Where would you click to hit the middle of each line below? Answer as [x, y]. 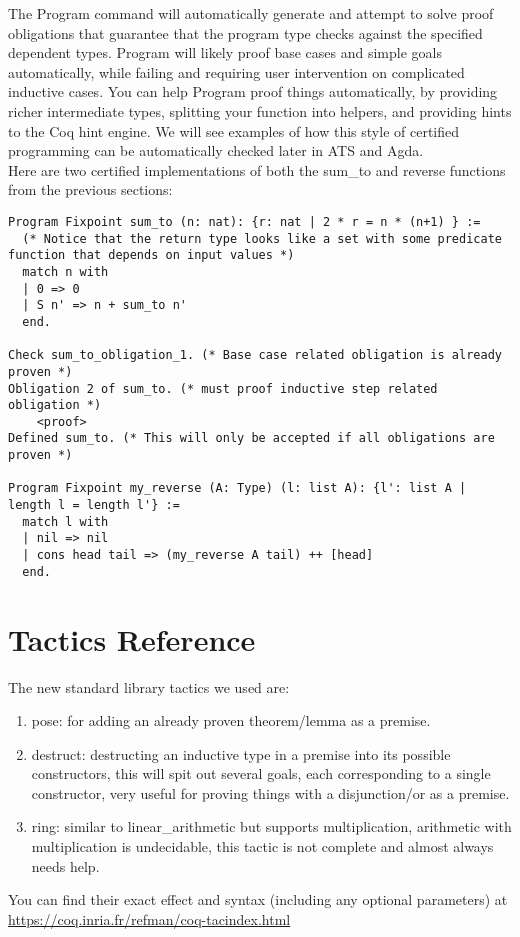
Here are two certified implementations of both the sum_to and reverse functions [257, 169]
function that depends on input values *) [151, 255]
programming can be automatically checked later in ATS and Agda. [216, 150]
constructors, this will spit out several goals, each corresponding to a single [261, 773]
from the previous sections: [90, 189]
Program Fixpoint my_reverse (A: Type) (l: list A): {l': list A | [237, 488]
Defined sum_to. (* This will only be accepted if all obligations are [251, 438]
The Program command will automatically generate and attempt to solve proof [251, 13]
